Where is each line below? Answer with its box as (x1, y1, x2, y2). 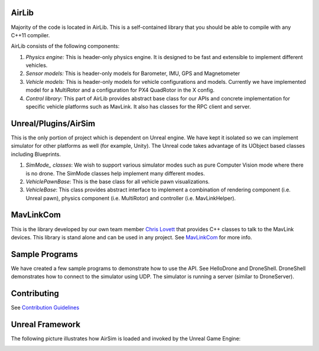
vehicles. (25, 62, 48, 69)
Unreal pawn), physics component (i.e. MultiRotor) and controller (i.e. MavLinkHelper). (25, 194, 236, 201)
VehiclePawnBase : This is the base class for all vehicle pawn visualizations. (25, 178, 210, 185)
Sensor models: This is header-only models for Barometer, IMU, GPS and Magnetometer (25, 70, 240, 77)
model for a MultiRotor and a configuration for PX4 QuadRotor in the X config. (25, 86, 215, 94)
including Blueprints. (11, 151, 61, 158)
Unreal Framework (11, 319, 81, 329)
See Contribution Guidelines (11, 304, 80, 311)
